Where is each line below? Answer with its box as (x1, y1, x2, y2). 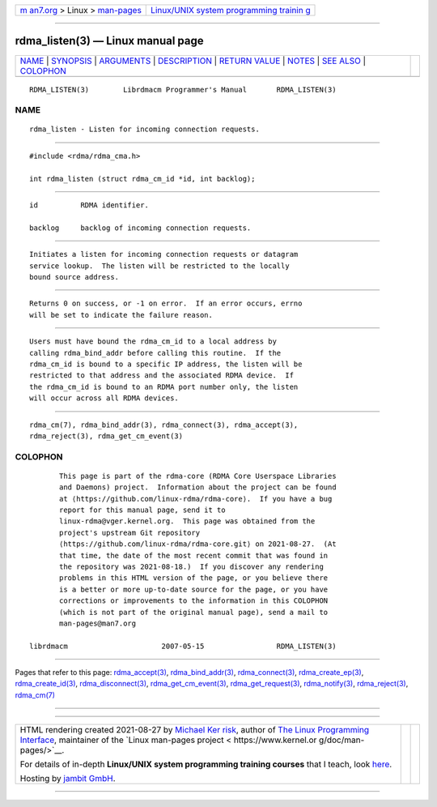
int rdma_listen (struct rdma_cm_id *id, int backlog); (29, 174, 256, 183)
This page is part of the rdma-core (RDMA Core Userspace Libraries (59, 471, 337, 480)
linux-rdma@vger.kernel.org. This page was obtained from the (59, 517, 316, 526)
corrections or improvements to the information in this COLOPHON (59, 596, 329, 605)
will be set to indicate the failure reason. (29, 310, 214, 319)
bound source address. (29, 272, 120, 281)
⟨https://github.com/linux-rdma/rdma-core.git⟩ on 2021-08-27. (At (59, 540, 337, 549)
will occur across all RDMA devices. (29, 394, 180, 403)
